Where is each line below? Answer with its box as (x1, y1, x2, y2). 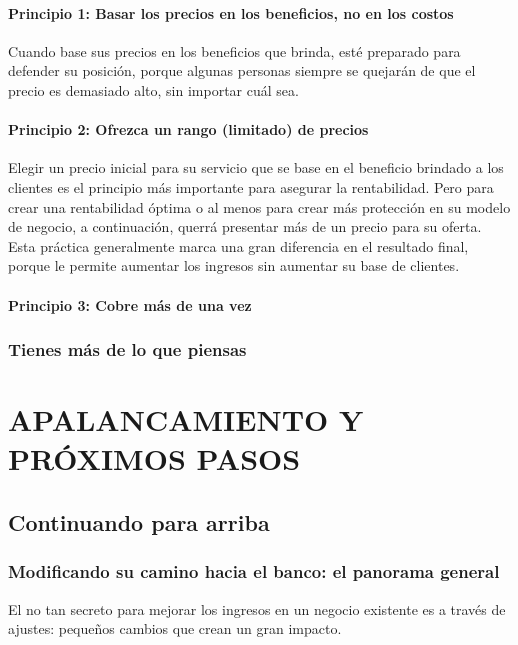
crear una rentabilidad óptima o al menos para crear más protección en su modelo (8, 196, 511, 217)
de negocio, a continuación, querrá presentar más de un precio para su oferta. (8, 216, 482, 237)
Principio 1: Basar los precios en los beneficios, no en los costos (8, 2, 454, 23)
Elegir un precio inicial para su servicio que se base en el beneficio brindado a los (8, 157, 504, 178)
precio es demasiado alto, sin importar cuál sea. (8, 79, 299, 100)
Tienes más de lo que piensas (8, 337, 247, 362)
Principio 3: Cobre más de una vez (8, 294, 252, 315)
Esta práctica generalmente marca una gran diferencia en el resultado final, (8, 235, 469, 256)
